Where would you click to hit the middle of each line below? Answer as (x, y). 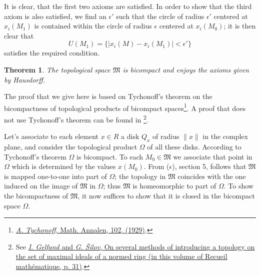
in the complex (225, 136)
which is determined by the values (64, 166)
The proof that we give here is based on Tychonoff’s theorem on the (108, 96)
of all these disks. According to (194, 147)
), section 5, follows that (209, 166)
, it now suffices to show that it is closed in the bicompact (166, 196)
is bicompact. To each (110, 156)
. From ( (156, 166)
